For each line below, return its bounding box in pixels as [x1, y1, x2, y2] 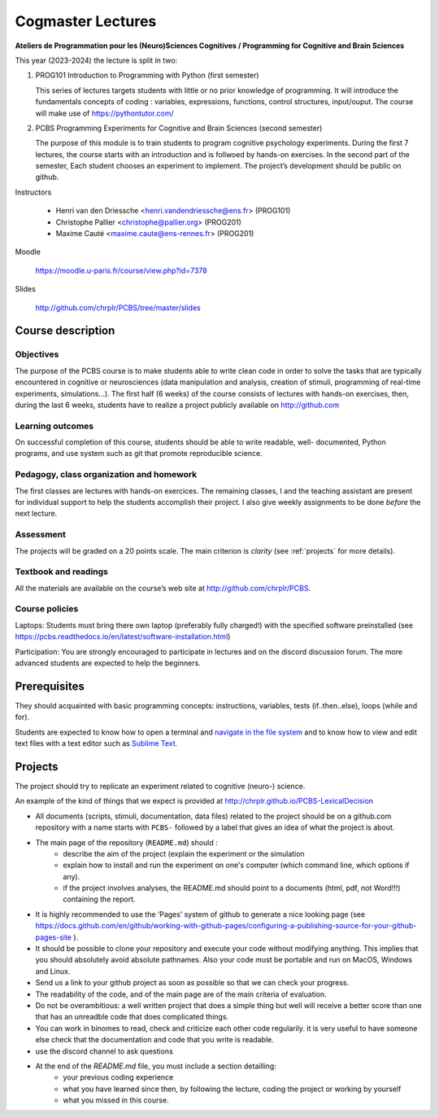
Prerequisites [15, 679, 85, 693]
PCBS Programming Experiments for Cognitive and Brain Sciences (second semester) [35, 123, 323, 133]
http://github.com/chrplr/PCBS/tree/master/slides [35, 302, 201, 313]
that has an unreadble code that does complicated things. [35, 1012, 229, 1022]
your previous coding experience [63, 1072, 174, 1082]
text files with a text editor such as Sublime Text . [15, 739, 178, 748]
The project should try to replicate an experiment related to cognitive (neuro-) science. [15, 781, 306, 791]
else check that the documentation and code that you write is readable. [35, 1035, 274, 1045]
